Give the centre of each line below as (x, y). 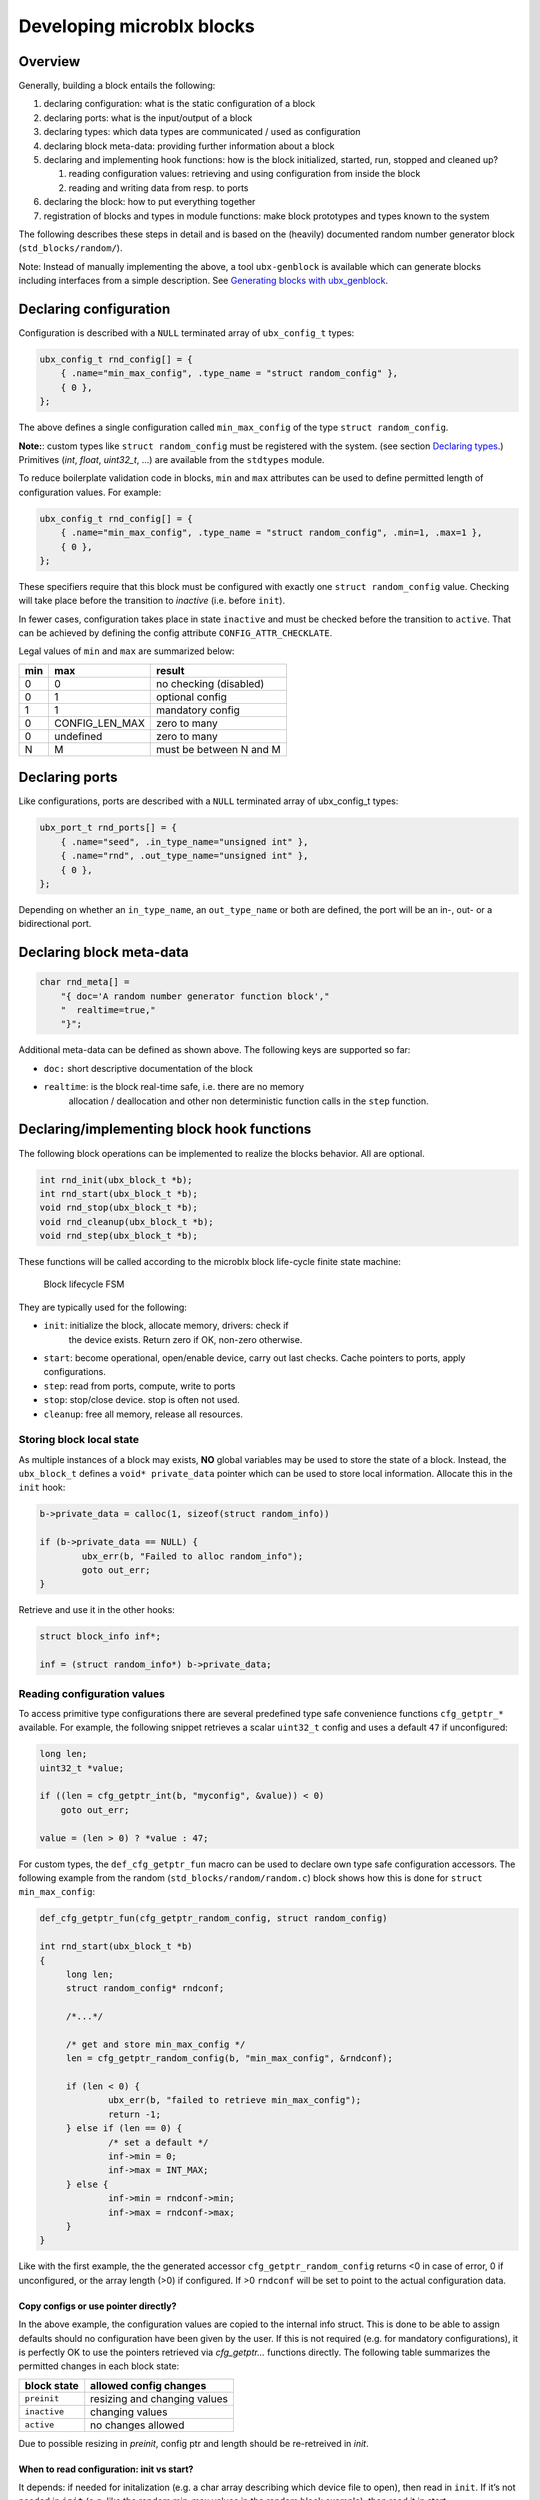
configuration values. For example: (90, 492)
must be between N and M (219, 749)
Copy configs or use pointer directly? (97, 2306)
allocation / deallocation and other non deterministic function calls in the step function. (248, 1101)
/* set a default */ (158, 2142)
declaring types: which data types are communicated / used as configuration (202, 132)
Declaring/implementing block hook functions (165, 1129)
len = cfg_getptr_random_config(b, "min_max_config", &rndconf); (229, 2058)
